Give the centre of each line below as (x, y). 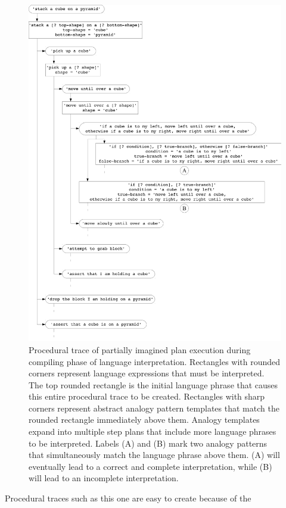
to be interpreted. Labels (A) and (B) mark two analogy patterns (148, 443)
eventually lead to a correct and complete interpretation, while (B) (150, 466)
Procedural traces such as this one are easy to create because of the (128, 498)
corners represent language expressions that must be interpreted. (147, 373)
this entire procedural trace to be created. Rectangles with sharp (147, 396)
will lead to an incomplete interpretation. (104, 478)
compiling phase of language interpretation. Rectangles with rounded (155, 361)
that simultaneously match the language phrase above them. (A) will (154, 455)
